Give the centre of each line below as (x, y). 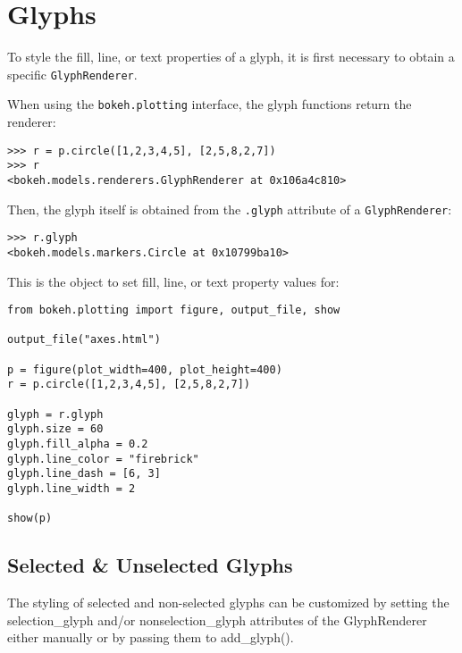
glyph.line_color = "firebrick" (103, 459)
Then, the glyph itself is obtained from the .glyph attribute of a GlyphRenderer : (230, 209)
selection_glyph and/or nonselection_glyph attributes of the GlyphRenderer (217, 620)
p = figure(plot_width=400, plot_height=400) (145, 369)
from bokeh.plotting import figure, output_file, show (174, 310)
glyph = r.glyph (55, 414)
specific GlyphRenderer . (72, 74)
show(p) (30, 519)
